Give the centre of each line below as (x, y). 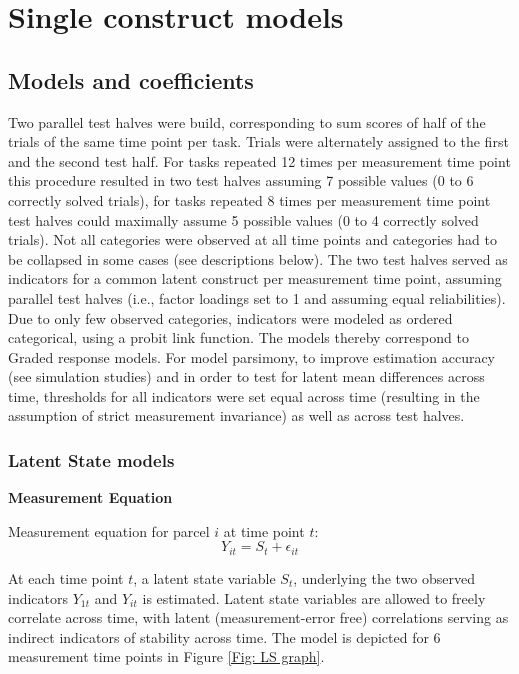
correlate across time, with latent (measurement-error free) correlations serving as (258, 617)
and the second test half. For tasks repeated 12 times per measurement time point (259, 160)
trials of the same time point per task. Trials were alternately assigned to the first (258, 141)
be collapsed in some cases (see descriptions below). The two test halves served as (258, 258)
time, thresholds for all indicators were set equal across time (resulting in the (244, 395)
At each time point (66, 577)
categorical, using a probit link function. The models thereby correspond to (238, 337)
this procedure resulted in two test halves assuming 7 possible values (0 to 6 (241, 180)
